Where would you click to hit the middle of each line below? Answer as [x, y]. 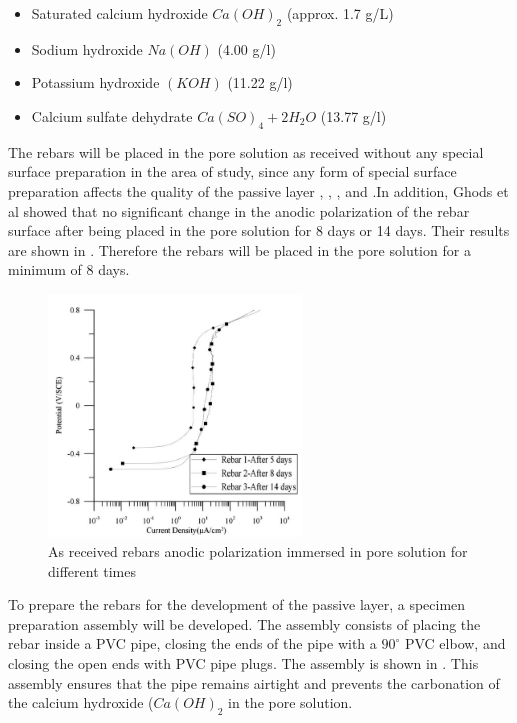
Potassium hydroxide [95, 82]
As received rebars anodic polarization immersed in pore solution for [258, 551]
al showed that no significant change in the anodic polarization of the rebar [239, 210]
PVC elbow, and [455, 643]
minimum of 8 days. [69, 269]
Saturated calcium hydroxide [119, 13]
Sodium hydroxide [87, 48]
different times [92, 570]
